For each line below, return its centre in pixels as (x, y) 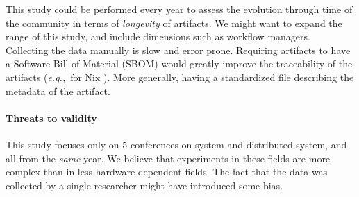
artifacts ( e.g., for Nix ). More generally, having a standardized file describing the (180, 77)
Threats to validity (51, 118)
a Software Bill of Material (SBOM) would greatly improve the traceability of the (179, 63)
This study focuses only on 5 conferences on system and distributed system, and (176, 144)
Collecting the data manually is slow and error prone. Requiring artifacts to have (178, 50)
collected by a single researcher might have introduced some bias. (144, 185)
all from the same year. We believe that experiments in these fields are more (168, 158)
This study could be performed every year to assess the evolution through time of (179, 9)
